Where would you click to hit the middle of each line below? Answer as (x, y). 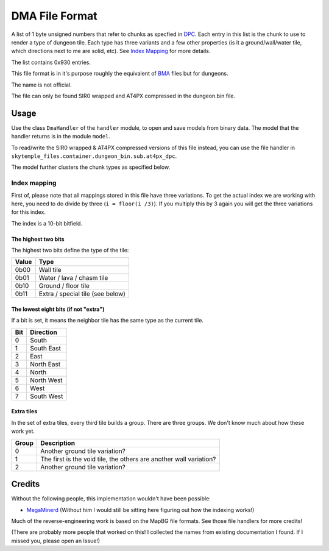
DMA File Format (54, 16)
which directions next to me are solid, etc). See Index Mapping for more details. (111, 51)
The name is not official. (42, 85)
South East (45, 348)
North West (46, 380)
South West (46, 396)
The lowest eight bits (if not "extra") (58, 309)
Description (58, 443)
